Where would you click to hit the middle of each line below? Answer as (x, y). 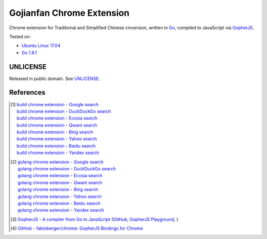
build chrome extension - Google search (58, 104)
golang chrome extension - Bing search (58, 190)
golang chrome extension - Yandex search (61, 210)
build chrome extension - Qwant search (57, 125)
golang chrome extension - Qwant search (60, 182)
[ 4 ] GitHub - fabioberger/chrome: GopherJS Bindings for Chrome (77, 228)
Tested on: (20, 37)
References (27, 93)
